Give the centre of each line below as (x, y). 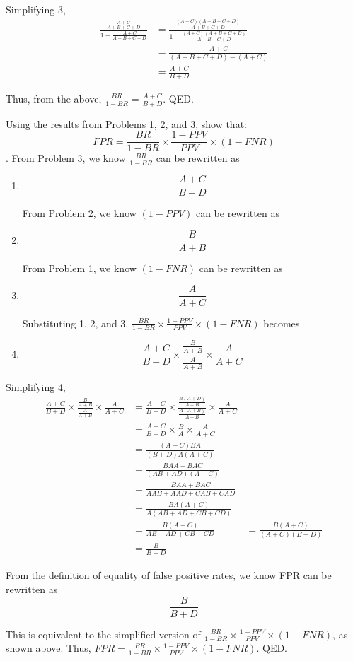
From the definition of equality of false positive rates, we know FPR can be (169, 575)
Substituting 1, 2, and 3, (75, 323)
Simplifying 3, (36, 9)
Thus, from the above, (54, 98)
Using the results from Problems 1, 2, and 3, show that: (126, 123)
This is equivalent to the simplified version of (103, 634)
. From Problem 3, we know (66, 158)
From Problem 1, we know (79, 268)
